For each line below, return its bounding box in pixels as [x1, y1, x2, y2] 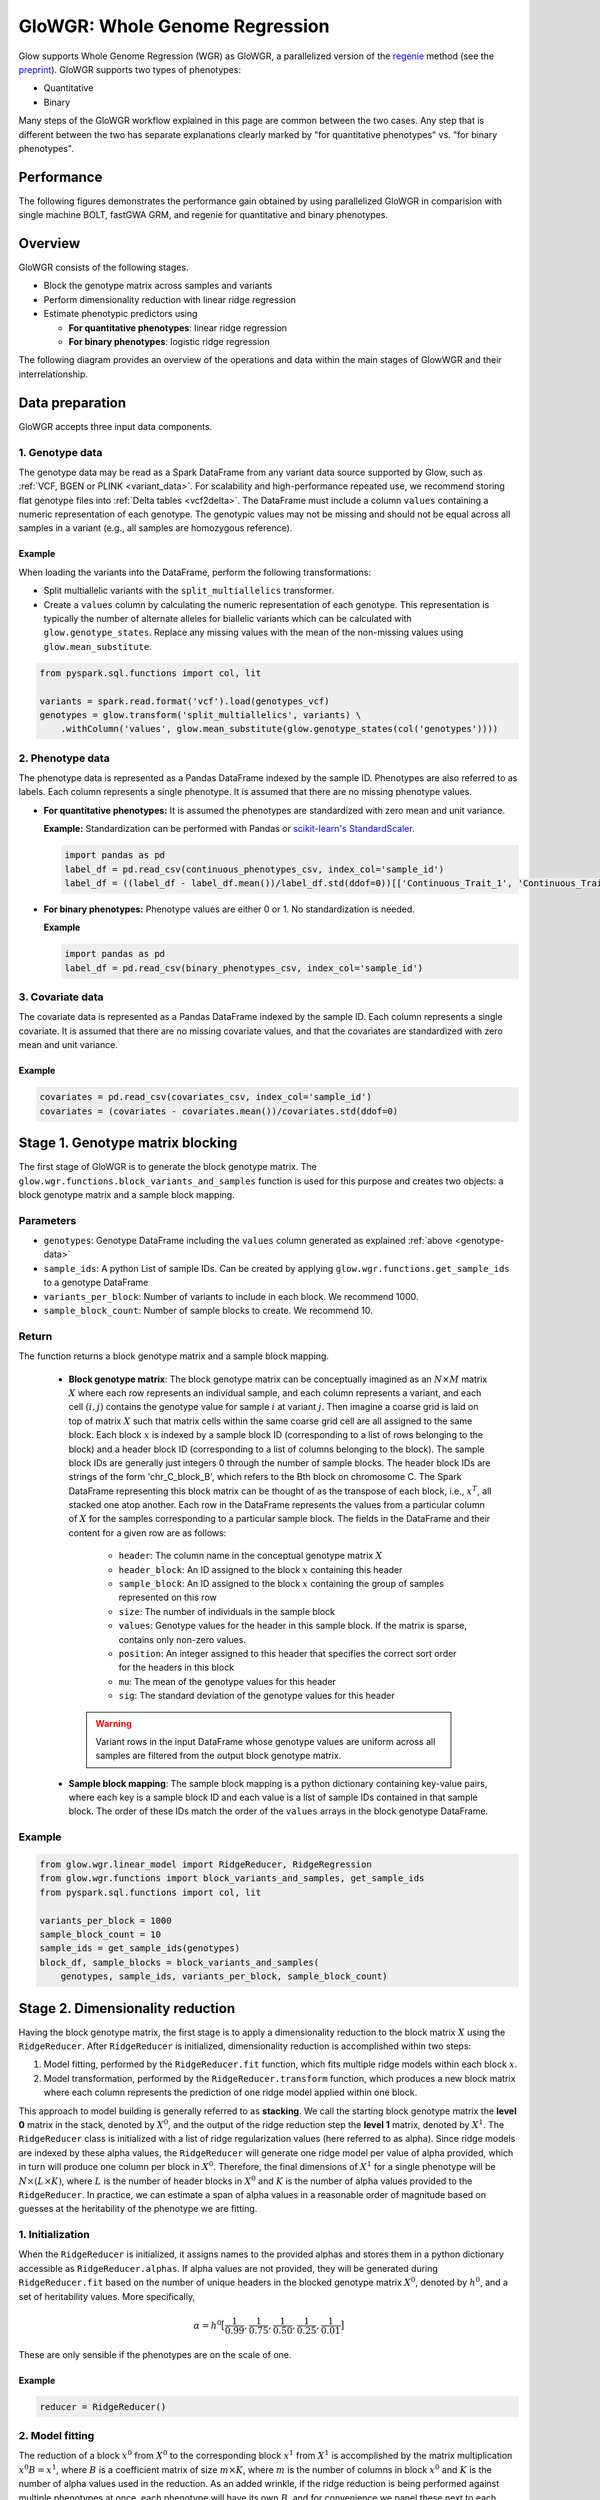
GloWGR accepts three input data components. [18, 420, 213, 432]
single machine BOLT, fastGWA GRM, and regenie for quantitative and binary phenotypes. [18, 209, 389, 221]
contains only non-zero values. [118, 1633, 247, 1645]
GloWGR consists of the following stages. [18, 261, 189, 274]
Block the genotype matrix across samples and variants [43, 280, 273, 292]
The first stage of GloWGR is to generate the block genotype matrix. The [18, 1161, 317, 1173]
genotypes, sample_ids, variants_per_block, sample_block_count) [60, 1971, 388, 1982]
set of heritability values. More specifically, [18, 2290, 195, 2302]
